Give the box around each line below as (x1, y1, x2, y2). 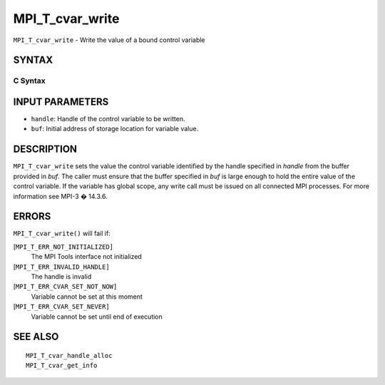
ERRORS (13, 210, 51, 222)
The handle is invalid (31, 272, 92, 281)
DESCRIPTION (13, 143, 78, 155)
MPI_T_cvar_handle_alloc (26, 351, 113, 359)
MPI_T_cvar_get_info (26, 361, 98, 370)
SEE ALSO (13, 331, 59, 343)
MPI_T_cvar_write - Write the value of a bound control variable (13, 36, 206, 44)
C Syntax (13, 76, 46, 86)
